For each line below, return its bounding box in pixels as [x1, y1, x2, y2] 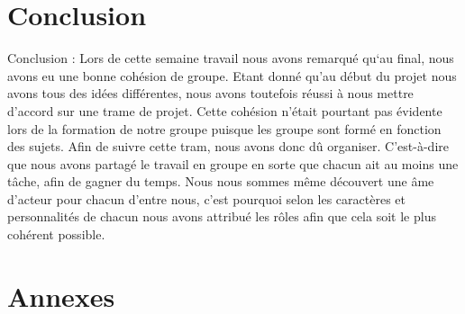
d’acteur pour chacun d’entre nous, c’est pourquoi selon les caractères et [7, 189, 406, 208]
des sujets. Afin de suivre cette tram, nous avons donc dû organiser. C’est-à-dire [7, 137, 449, 156]
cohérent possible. [7, 225, 105, 244]
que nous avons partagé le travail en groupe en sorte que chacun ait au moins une [7, 154, 459, 173]
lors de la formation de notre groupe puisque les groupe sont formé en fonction [7, 119, 442, 138]
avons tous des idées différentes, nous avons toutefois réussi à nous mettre [7, 84, 414, 103]
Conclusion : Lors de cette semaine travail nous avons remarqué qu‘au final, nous [7, 49, 454, 67]
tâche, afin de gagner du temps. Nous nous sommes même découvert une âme [7, 172, 434, 191]
